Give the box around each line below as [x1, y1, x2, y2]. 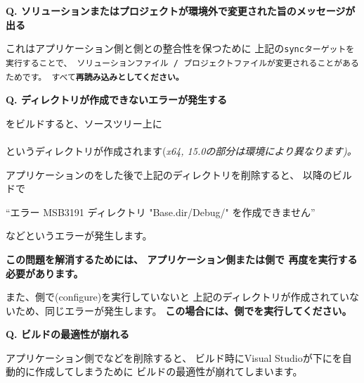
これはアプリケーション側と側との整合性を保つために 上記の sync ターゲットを [6, 41, 355, 56]
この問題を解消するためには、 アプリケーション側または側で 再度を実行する [6, 251, 358, 266]
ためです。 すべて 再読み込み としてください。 [6, 72, 184, 82]
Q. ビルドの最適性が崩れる [6, 327, 129, 341]
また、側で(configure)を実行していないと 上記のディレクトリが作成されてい [6, 289, 350, 304]
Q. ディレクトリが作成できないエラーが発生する [6, 92, 227, 107]
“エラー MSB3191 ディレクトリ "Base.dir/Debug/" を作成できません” [6, 204, 316, 219]
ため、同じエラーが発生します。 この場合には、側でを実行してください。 [15, 303, 352, 318]
